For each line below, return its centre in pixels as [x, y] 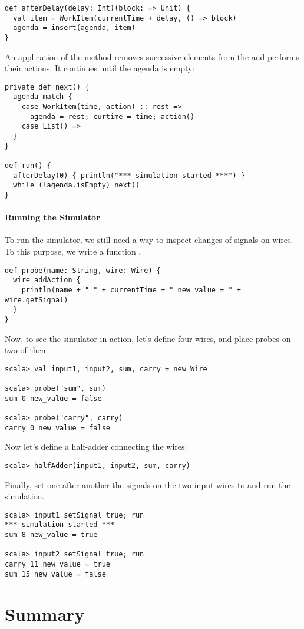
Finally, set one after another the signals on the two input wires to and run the [148, 484]
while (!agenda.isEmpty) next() [77, 185]
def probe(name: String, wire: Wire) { [83, 270]
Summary [45, 613]
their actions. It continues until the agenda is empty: [100, 68]
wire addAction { [47, 280]
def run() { [28, 166]
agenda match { [43, 97]
